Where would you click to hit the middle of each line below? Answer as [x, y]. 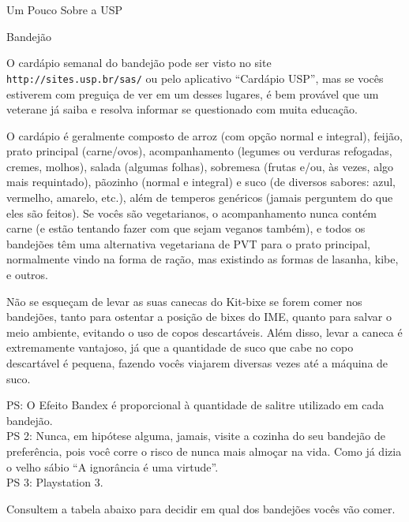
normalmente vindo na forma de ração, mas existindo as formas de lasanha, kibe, [203, 259]
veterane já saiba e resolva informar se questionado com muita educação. [182, 109]
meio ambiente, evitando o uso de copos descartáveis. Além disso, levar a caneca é [204, 332]
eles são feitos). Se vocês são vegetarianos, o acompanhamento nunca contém [192, 213]
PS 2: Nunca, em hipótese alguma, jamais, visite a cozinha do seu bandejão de [196, 436]
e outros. [28, 275]
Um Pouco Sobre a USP [65, 9]
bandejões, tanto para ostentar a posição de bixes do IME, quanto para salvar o [199, 317]
